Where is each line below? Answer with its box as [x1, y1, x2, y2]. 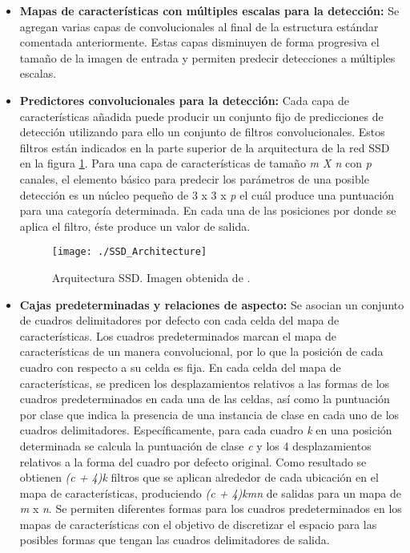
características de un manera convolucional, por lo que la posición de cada [19, 343, 384, 360]
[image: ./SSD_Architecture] [51, 246, 207, 258]
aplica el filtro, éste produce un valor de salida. [19, 217, 251, 234]
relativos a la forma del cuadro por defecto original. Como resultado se [19, 453, 367, 470]
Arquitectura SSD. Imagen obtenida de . [51, 268, 251, 285]
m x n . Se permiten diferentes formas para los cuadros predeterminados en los [19, 500, 402, 517]
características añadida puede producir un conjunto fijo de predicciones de [19, 107, 384, 124]
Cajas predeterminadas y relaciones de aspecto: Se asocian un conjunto [19, 296, 404, 313]
